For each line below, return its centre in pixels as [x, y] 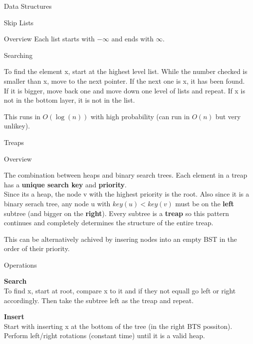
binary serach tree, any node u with [57, 203]
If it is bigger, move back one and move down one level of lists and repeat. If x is [125, 90]
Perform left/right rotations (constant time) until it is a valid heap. [105, 335]
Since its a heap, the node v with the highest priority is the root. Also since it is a [127, 194]
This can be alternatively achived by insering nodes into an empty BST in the [121, 239]
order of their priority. [37, 248]
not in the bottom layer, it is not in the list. [69, 100]
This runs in [22, 116]
